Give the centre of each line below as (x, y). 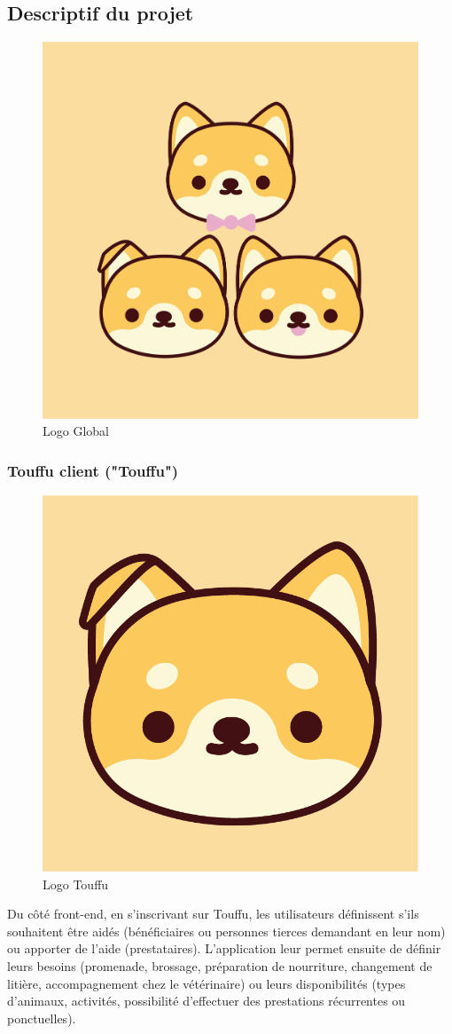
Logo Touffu (76, 884)
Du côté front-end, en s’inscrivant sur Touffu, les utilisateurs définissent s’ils (213, 914)
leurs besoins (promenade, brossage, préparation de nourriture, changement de (220, 965)
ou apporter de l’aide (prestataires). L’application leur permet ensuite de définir (224, 948)
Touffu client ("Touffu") (93, 470)
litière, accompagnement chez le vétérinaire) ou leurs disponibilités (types (207, 983)
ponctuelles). (42, 1018)
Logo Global (76, 431)
